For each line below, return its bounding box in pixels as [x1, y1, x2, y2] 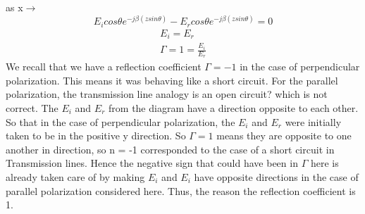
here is [310, 156, 339, 170]
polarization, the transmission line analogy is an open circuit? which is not [6, 87, 328, 101]
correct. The [6, 101, 58, 115]
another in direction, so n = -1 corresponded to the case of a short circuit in [6, 141, 335, 156]
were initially [285, 114, 342, 129]
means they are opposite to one [216, 128, 352, 143]
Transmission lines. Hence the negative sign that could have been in [6, 156, 298, 170]
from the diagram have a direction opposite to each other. [109, 101, 359, 115]
